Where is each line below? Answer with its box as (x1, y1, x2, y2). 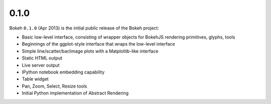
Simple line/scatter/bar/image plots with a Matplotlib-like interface (22, 48, 159, 54)
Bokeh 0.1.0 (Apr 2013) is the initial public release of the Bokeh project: (9, 25, 159, 31)
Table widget (22, 76, 49, 82)
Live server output (22, 62, 60, 68)
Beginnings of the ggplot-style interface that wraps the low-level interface (22, 41, 175, 47)
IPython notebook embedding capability (22, 69, 105, 75)
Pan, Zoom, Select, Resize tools (22, 83, 87, 89)
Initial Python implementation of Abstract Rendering (22, 90, 129, 96)
